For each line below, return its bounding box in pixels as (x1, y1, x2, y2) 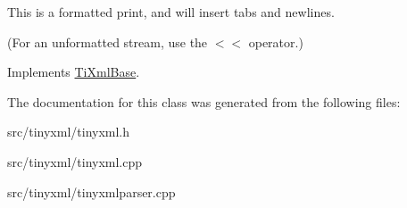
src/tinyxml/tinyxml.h (7, 122, 130, 141)
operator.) (248, 32, 303, 51)
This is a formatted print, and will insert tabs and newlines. (7, 3, 335, 21)
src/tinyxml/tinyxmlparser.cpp (7, 182, 176, 201)
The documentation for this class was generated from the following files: (7, 92, 401, 111)
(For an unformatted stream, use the (7, 32, 208, 51)
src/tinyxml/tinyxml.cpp (7, 152, 143, 171)
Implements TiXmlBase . (7, 62, 140, 81)
